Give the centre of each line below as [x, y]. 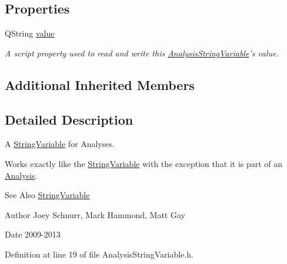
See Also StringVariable [47, 195]
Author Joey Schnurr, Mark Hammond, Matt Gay [95, 214]
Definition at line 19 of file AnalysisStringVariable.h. [99, 254]
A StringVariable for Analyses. [60, 144]
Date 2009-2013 [33, 234]
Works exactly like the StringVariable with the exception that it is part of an [144, 163]
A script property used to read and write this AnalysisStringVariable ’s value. [142, 53]
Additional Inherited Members [100, 84]
